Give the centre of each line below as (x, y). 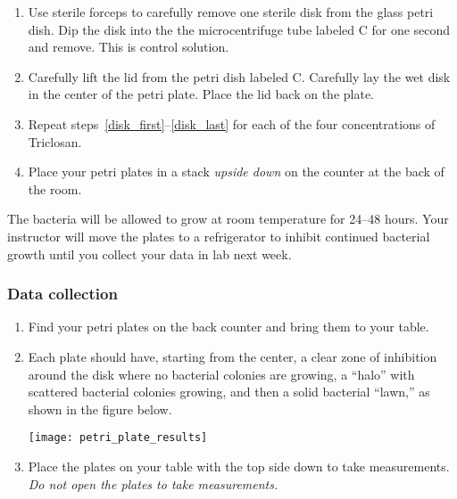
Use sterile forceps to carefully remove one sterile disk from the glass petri (231, 12)
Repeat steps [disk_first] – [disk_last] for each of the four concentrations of (232, 123)
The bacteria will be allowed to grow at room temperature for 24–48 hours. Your (228, 219)
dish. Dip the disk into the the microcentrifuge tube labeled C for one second (239, 29)
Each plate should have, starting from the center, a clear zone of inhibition (233, 356)
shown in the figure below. (100, 409)
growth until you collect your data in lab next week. (150, 254)
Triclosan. (55, 141)
